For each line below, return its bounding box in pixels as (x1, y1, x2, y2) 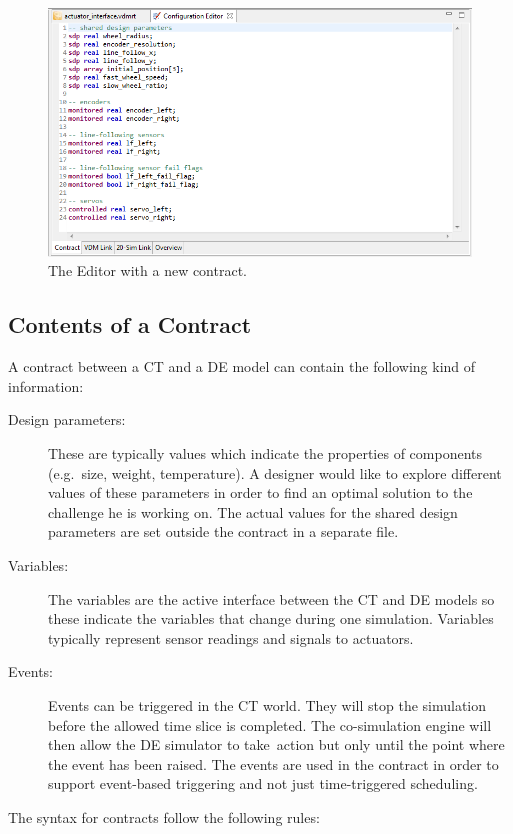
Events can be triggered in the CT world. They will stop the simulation (48, 694, 487, 715)
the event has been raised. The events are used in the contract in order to (48, 753, 499, 774)
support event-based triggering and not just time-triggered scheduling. (48, 773, 478, 794)
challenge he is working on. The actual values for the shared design (48, 501, 458, 522)
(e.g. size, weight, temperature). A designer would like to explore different (48, 462, 502, 483)
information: (8, 375, 84, 396)
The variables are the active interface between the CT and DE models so (48, 588, 495, 609)
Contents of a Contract (8, 309, 252, 340)
